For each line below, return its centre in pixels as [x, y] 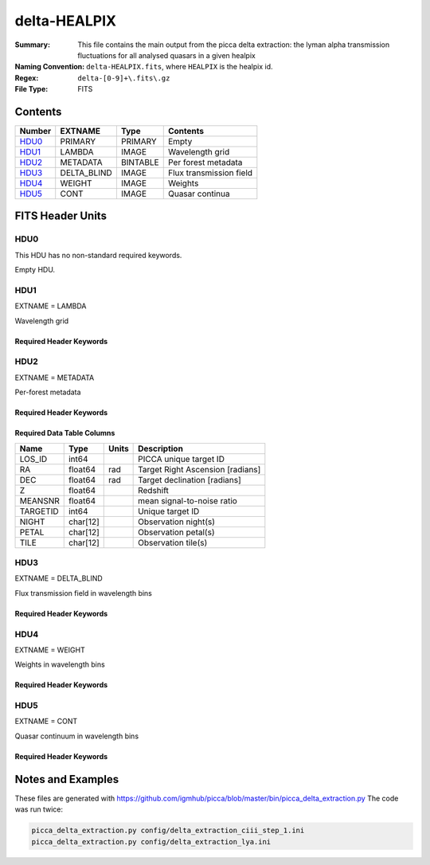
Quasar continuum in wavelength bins [77, 736]
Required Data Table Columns [65, 433]
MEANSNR [39, 500]
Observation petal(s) [176, 532]
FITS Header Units [61, 216]
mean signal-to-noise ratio [188, 500]
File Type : [31, 89]
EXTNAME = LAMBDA [51, 306]
